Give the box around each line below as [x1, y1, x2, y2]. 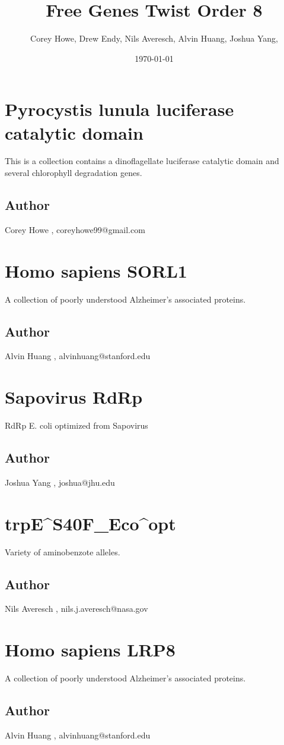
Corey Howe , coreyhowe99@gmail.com [5, 223, 145, 235]
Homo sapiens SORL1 [5, 258, 187, 282]
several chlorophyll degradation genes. [5, 166, 142, 179]
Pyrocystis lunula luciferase [5, 97, 234, 121]
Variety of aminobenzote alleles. [5, 545, 120, 558]
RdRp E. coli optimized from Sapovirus [5, 419, 148, 432]
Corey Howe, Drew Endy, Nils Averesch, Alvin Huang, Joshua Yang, [30, 32, 278, 45]
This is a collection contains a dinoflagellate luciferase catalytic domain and [5, 155, 279, 167]
